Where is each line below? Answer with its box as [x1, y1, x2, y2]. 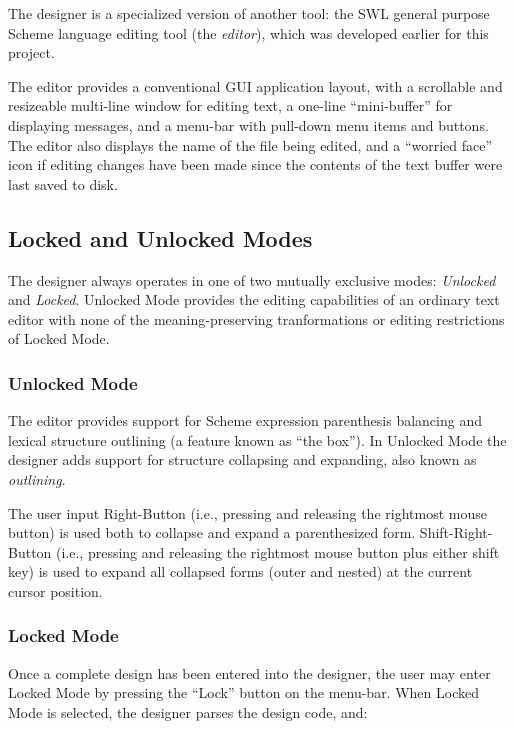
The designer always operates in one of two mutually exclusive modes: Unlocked [8, 269, 496, 290]
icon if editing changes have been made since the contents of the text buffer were [8, 154, 503, 175]
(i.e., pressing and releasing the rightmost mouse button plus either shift [56, 541, 500, 562]
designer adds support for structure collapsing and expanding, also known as [8, 449, 477, 470]
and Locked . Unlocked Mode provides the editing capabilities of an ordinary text [8, 289, 500, 310]
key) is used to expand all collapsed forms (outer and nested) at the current [8, 561, 473, 582]
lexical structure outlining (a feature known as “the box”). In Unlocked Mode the [8, 429, 507, 450]
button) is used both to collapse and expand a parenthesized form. [8, 522, 416, 543]
